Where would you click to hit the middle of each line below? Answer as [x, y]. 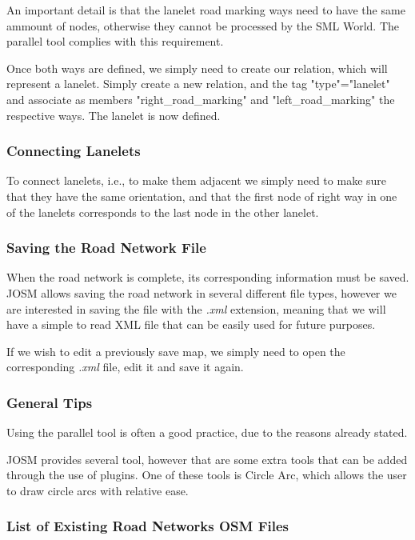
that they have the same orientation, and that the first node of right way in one [202, 196]
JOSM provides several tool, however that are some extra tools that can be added [207, 459]
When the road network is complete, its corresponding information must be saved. [208, 277]
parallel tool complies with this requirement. [115, 41]
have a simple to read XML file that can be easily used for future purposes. [191, 324]
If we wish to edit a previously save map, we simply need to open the [176, 351]
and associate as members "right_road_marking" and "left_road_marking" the [201, 99]
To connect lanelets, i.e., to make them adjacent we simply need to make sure [197, 180]
